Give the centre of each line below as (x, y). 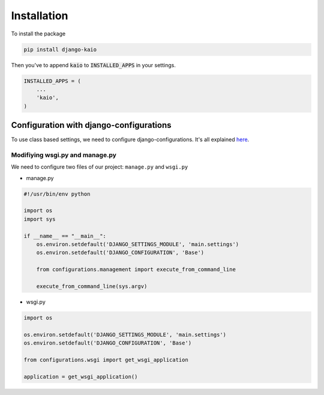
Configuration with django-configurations (91, 125)
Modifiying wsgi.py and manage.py (64, 155)
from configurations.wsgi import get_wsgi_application (106, 360)
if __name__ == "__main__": (65, 236)
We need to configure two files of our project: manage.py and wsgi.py (100, 167)
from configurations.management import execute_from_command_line (136, 270)
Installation (40, 16)
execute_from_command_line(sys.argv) (92, 286)
